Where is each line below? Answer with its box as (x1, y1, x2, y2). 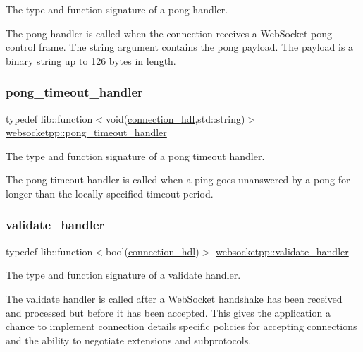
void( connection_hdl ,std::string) (105, 111, 245, 126)
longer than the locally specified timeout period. (6, 186, 214, 200)
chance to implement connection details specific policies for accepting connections (6, 319, 357, 334)
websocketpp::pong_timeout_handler (6, 125, 167, 140)
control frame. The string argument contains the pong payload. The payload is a (6, 40, 354, 54)
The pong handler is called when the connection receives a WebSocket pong (6, 25, 332, 40)
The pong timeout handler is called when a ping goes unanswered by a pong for (6, 172, 350, 187)
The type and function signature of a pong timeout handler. (6, 148, 265, 163)
